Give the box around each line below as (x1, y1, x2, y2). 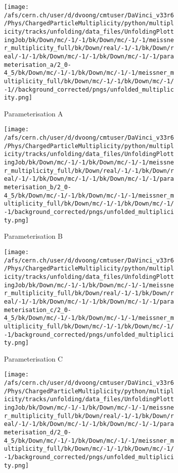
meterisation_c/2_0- (4, 306, 72, 314)
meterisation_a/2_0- (4, 61, 72, 68)
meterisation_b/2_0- (4, 184, 72, 191)
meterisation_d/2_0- (4, 429, 72, 436)
